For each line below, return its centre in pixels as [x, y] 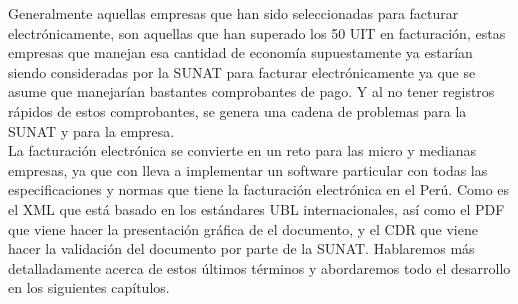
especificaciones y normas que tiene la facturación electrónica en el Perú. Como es [259, 189]
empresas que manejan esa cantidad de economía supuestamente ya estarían [240, 52]
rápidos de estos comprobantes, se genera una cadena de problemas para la [237, 110]
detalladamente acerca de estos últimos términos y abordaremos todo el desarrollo [259, 267]
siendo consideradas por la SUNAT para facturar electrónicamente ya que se [242, 71]
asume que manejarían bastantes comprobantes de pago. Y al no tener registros [251, 91]
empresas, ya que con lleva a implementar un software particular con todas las [248, 169]
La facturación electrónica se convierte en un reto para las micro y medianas [242, 150]
